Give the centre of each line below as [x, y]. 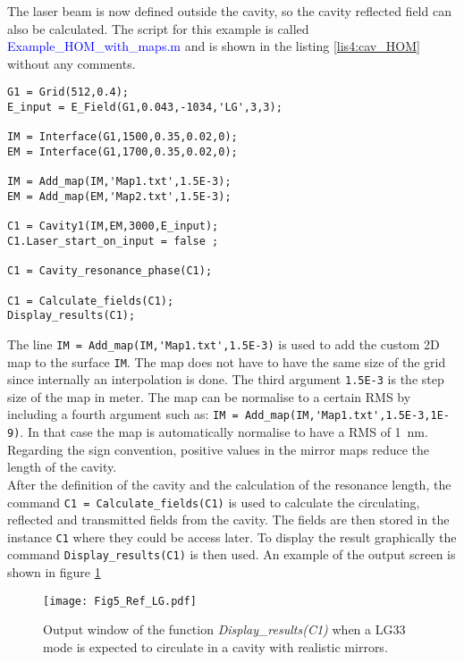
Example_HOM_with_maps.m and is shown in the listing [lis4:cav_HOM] [214, 46]
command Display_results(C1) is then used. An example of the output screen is [232, 554]
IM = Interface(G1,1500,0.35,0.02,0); [122, 137]
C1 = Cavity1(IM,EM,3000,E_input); [113, 226]
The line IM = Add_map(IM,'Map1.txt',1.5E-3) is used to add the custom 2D [224, 344]
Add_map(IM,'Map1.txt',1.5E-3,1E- [347, 416]
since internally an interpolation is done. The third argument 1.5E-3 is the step [226, 379]
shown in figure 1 [54, 572]
